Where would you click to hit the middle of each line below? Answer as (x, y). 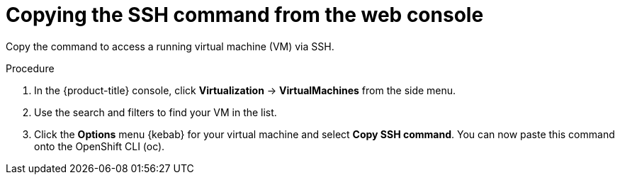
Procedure (30, 68)
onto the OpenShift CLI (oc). (100, 146)
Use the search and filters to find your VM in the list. (156, 112)
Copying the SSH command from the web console (245, 15)
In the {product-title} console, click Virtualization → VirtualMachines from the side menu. (245, 90)
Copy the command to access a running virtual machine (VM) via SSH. (170, 46)
